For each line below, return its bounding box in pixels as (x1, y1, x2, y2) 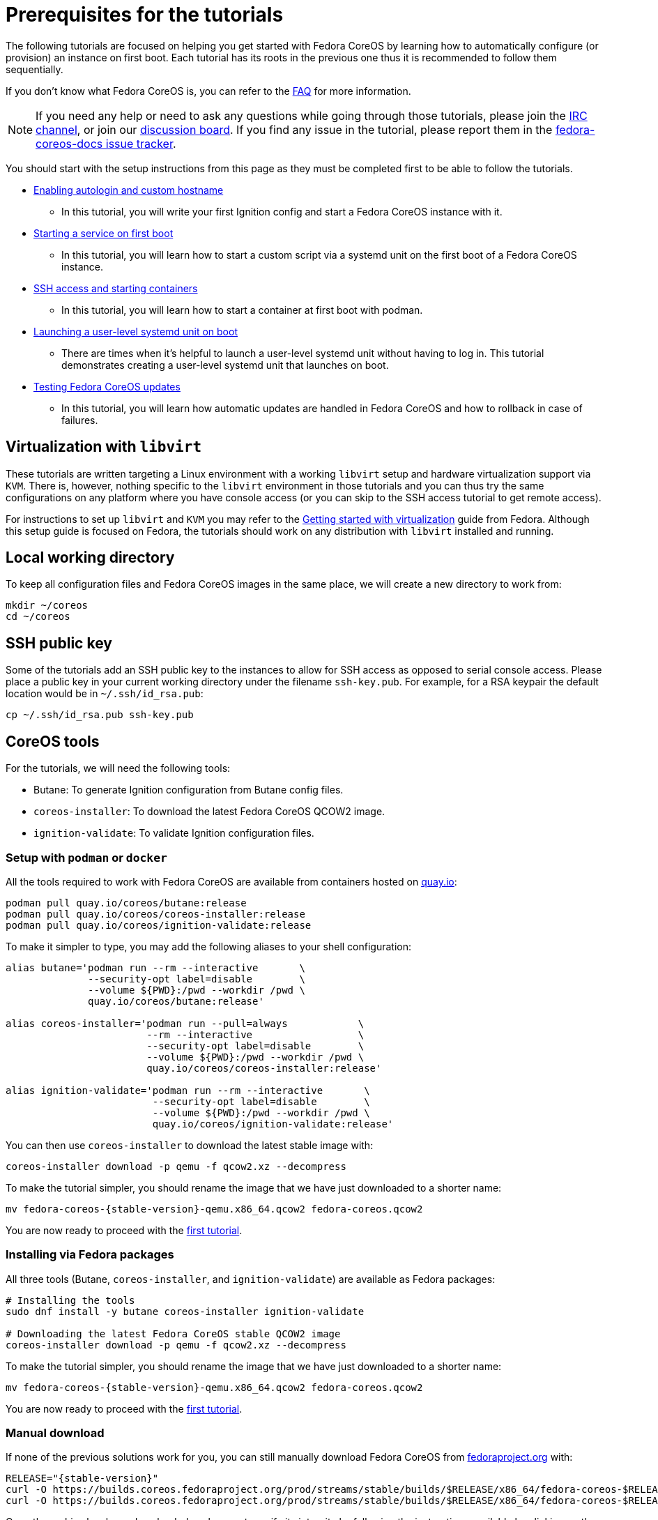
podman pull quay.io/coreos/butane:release (6, 897, 247, 909)
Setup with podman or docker (6, 850, 167, 865)
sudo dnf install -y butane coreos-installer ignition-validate (6, 1305, 365, 1317)
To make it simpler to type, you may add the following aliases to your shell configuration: (6, 940, 412, 952)
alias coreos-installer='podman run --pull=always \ (6, 1017, 365, 1029)
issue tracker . (105, 136, 176, 151)
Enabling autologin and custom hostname (33, 183, 224, 196)
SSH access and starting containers (33, 282, 198, 294)
